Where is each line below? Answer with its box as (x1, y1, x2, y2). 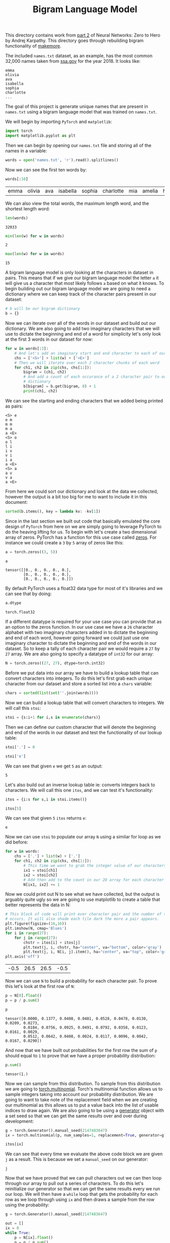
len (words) (5, 215, 28, 221)
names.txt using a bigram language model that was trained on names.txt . (5, 109, 157, 115)
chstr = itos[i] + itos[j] (23, 940, 80, 945)
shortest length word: (5, 205, 50, 211)
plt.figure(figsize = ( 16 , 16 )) (5, 921, 67, 926)
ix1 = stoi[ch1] (23, 868, 58, 873)
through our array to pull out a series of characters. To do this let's (5, 1180, 144, 1187)
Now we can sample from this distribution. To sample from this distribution (5, 1080, 161, 1086)
